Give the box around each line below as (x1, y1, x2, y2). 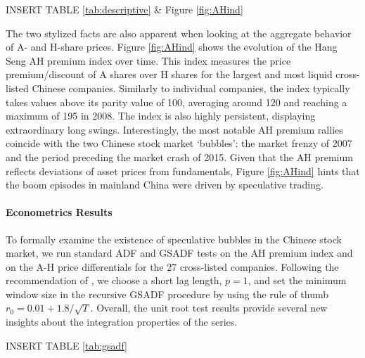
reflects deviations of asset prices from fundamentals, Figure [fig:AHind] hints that (6, 163, 360, 178)
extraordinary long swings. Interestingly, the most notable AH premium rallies (6, 122, 343, 136)
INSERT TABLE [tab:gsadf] (6, 338, 127, 352)
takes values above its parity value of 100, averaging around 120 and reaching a (6, 94, 347, 109)
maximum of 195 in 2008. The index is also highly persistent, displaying (6, 108, 316, 123)
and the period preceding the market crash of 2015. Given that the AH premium (6, 149, 353, 164)
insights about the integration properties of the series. (6, 314, 238, 329)
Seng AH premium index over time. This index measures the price (6, 53, 291, 68)
